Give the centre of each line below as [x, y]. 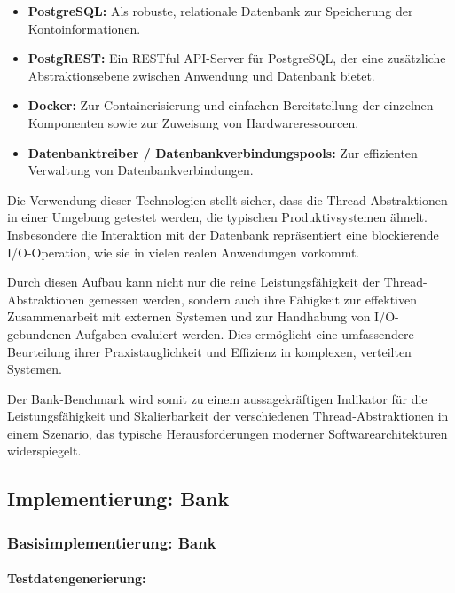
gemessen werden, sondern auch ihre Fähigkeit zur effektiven [252, 299]
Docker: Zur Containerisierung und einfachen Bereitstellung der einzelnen [231, 105]
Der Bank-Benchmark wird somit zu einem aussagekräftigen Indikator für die [217, 398]
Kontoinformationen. [84, 28]
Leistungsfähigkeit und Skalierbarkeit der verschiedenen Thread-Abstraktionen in [228, 416]
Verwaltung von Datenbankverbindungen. [141, 170]
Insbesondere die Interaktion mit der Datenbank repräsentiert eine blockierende [223, 234]
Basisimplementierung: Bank [112, 542]
